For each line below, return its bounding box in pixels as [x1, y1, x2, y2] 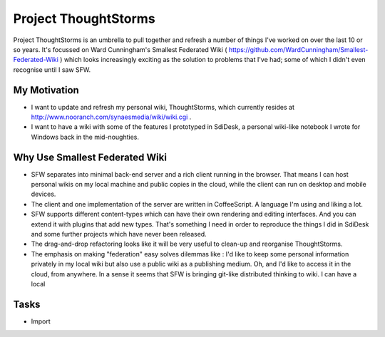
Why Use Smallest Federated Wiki [13, 151, 168, 163]
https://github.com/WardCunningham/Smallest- [228, 45, 369, 53]
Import [31, 317, 51, 326]
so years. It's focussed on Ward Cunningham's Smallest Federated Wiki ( [13, 45, 227, 53]
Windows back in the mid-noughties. [31, 133, 139, 141]
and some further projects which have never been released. [31, 230, 207, 239]
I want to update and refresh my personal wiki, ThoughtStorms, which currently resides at [31, 103, 295, 111]
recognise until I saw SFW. [13, 65, 91, 74]
